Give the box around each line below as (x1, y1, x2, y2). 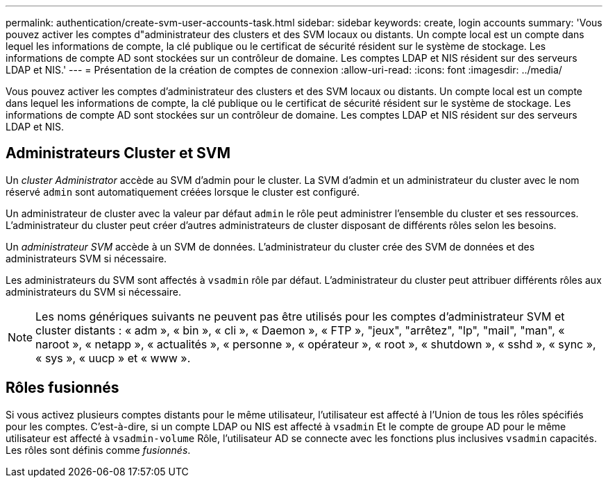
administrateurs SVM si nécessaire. (6, 252, 167, 264)
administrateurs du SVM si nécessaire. (6, 285, 181, 298)
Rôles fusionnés (6, 379, 119, 397)
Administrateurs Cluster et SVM (6, 144, 231, 162)
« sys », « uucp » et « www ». (35, 350, 191, 365)
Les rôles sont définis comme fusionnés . (6, 443, 191, 456)
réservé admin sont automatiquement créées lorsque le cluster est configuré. (6, 185, 360, 198)
